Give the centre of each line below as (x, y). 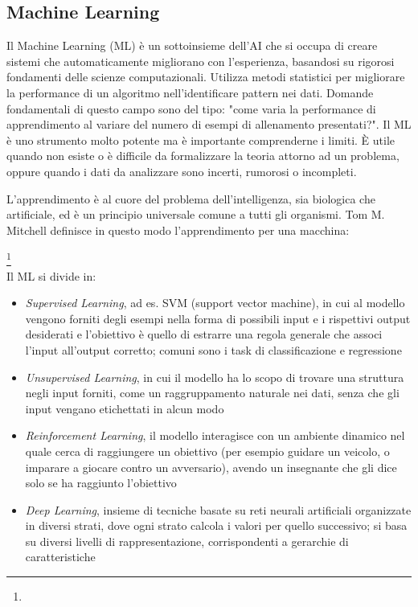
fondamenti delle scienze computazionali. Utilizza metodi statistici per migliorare (206, 77)
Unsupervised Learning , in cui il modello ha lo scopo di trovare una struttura (215, 377)
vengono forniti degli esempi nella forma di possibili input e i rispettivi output (218, 318)
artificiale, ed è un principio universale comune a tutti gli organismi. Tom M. (196, 214)
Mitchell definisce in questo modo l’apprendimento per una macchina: (178, 230)
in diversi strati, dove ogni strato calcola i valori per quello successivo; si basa (216, 525)
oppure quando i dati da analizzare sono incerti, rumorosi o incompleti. (182, 171)
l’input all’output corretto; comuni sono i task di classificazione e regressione (213, 349)
